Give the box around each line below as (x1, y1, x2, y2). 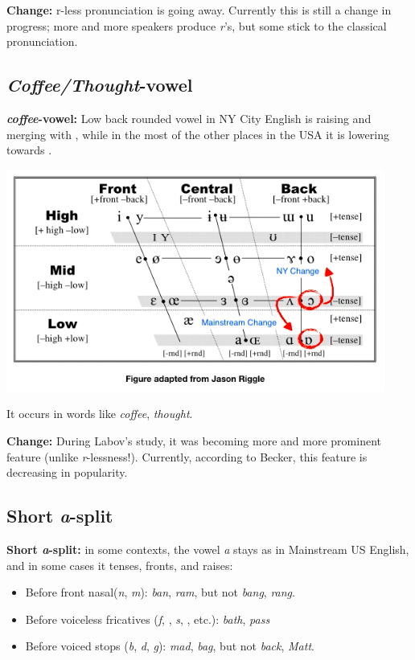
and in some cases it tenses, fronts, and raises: (6, 556, 233, 573)
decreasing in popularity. (6, 464, 128, 481)
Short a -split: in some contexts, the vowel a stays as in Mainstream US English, (6, 540, 409, 557)
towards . (6, 141, 52, 158)
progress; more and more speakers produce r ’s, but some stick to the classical (6, 17, 387, 34)
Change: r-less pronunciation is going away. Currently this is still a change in (6, 2, 392, 18)
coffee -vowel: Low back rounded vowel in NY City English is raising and (6, 109, 372, 126)
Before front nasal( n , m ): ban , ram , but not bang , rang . (25, 584, 295, 601)
